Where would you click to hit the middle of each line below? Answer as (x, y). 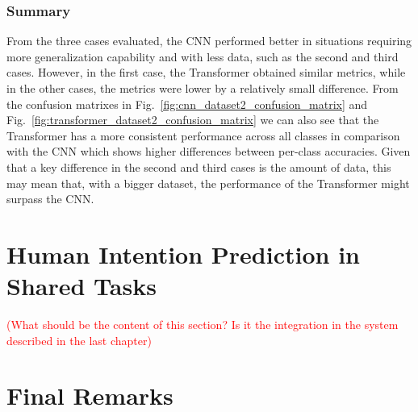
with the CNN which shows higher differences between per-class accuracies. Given (209, 151)
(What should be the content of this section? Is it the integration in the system (203, 325)
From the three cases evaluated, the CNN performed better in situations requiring (209, 41)
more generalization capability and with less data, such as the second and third (203, 56)
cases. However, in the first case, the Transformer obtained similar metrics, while (206, 72)
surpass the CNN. (50, 199)
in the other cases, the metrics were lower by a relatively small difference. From (203, 88)
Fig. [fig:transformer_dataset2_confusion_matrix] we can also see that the (193, 120)
